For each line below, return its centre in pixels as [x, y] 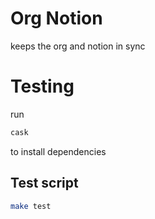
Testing [42, 86]
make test [31, 206]
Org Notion [56, 18]
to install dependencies [58, 151]
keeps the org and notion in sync [78, 46]
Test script [44, 183]
